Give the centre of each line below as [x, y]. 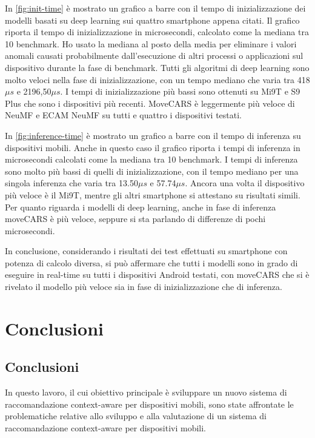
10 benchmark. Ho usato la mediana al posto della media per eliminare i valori [151, 43]
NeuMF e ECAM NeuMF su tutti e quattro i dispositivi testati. [124, 115]
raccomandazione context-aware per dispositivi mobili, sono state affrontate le [149, 404]
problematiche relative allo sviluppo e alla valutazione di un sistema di [136, 416]
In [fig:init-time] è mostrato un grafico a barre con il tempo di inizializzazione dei [155, 8]
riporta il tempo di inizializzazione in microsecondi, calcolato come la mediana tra [157, 32]
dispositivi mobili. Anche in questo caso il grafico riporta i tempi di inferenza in [153, 147]
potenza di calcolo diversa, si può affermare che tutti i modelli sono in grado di [151, 262]
